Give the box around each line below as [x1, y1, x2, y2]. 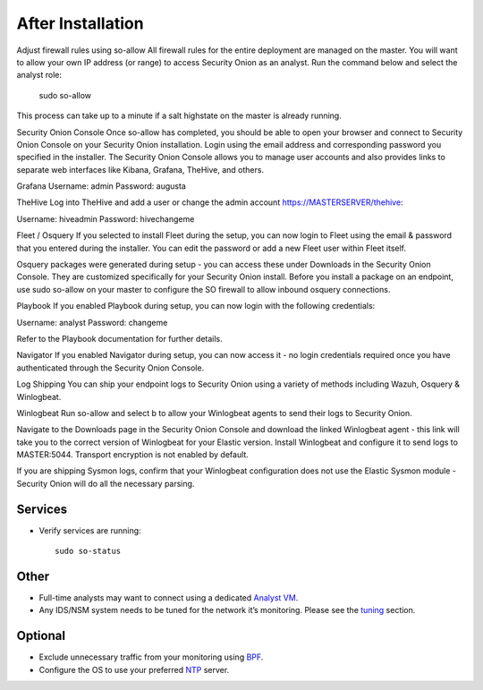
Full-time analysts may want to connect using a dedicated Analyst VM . [38, 592, 299, 603]
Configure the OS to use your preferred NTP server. [38, 664, 230, 675]
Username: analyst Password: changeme [16, 317, 168, 328]
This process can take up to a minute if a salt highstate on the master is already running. [16, 110, 342, 121]
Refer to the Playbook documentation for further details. [16, 333, 223, 344]
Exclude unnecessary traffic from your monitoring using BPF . [38, 652, 264, 662]
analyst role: [16, 70, 63, 81]
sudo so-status [55, 546, 122, 557]
